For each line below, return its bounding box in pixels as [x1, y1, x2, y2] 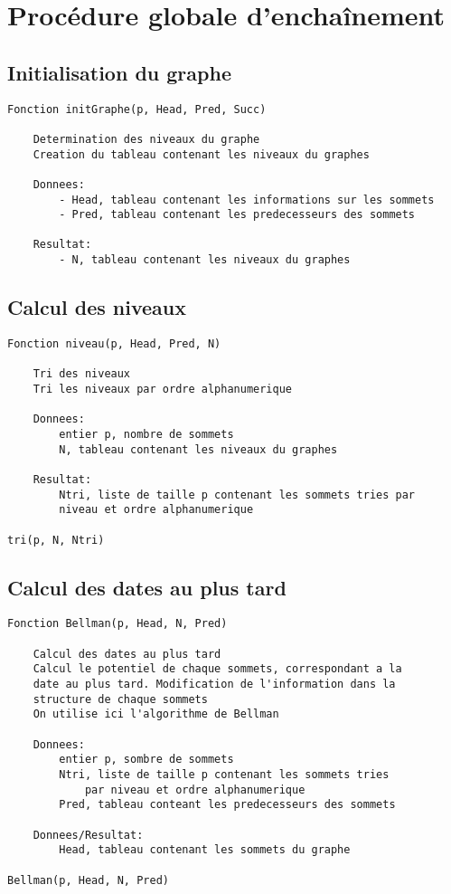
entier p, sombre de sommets [59, 753, 234, 766]
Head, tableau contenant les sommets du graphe [59, 843, 351, 857]
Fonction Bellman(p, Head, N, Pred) [7, 617, 228, 631]
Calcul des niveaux [7, 293, 187, 321]
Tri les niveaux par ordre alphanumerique [33, 382, 292, 395]
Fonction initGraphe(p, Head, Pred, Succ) [7, 102, 267, 116]
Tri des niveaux [33, 367, 131, 381]
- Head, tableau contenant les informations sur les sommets [59, 193, 435, 206]
